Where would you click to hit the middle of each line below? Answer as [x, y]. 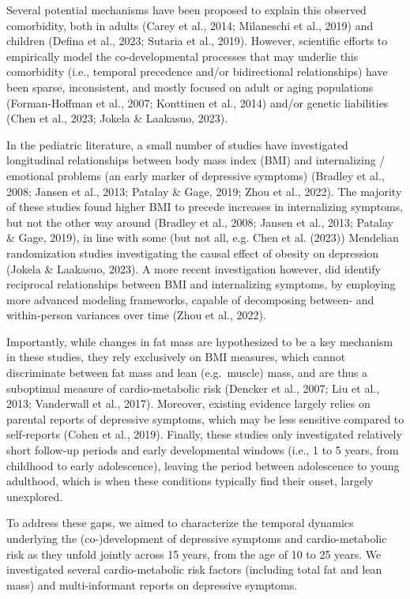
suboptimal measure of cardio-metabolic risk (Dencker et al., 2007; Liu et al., [193, 388]
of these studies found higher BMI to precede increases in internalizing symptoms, [205, 207]
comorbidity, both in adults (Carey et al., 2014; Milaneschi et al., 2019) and [190, 25]
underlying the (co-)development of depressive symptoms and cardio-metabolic [197, 538]
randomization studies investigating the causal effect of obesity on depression [193, 252]
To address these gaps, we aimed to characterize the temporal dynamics [180, 523]
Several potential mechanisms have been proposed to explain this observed [186, 9]
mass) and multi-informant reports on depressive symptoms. [152, 584]
